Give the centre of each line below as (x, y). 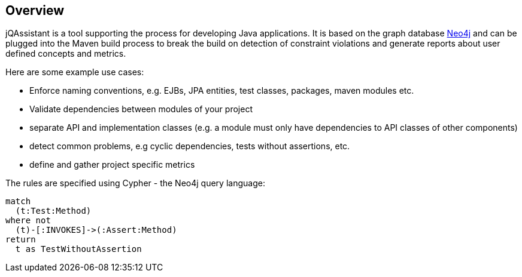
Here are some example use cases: (75, 72)
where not (28, 221)
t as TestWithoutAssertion (78, 249)
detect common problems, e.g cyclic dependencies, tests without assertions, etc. (190, 146)
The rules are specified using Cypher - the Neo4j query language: (135, 183)
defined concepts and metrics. (66, 54)
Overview (35, 10)
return (21, 240)
